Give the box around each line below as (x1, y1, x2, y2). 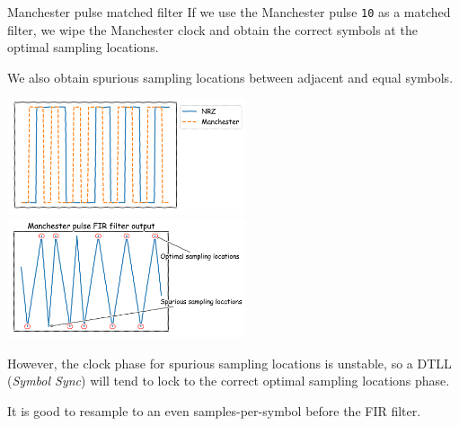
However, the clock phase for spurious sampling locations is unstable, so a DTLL (7, 353, 452, 372)
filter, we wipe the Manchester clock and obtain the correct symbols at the (7, 20, 418, 39)
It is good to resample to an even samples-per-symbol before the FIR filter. (7, 401, 421, 420)
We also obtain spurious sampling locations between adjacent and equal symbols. (7, 67, 454, 86)
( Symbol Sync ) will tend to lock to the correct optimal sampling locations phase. (7, 371, 450, 390)
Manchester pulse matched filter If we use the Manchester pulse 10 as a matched (7, 3, 451, 21)
